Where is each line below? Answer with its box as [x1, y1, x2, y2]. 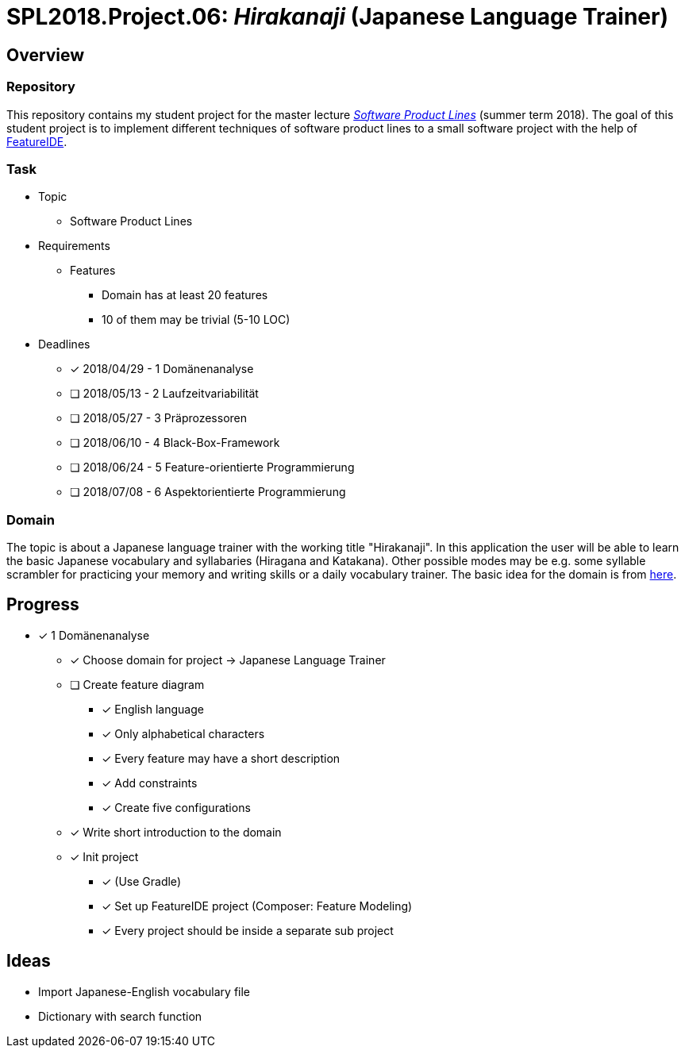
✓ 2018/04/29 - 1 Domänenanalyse [70, 362, 254, 376]
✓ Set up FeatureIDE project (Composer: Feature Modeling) [102, 898, 413, 913]
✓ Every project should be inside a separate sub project [102, 923, 394, 937]
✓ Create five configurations [102, 800, 251, 814]
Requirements [38, 239, 110, 253]
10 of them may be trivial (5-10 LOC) [102, 313, 291, 327]
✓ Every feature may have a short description [102, 751, 341, 765]
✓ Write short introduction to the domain [70, 825, 282, 839]
